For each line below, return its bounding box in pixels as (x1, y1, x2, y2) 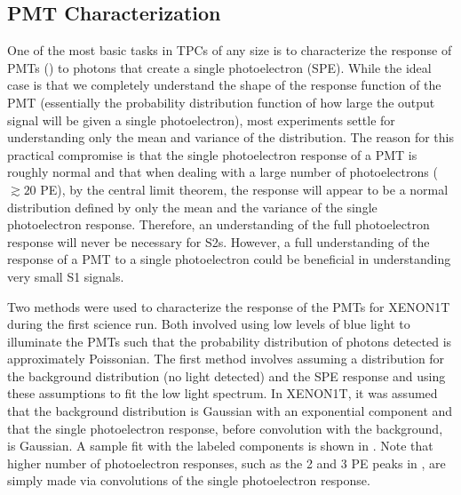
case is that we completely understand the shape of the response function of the (7, 76, 441, 94)
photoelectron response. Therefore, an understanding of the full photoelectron (7, 215, 430, 234)
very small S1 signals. (7, 267, 124, 285)
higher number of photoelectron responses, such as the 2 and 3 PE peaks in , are (7, 453, 446, 472)
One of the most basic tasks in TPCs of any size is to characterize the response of (7, 41, 452, 60)
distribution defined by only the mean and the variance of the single (7, 197, 378, 216)
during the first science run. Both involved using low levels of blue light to (7, 315, 410, 333)
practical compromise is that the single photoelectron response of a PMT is (7, 145, 417, 164)
